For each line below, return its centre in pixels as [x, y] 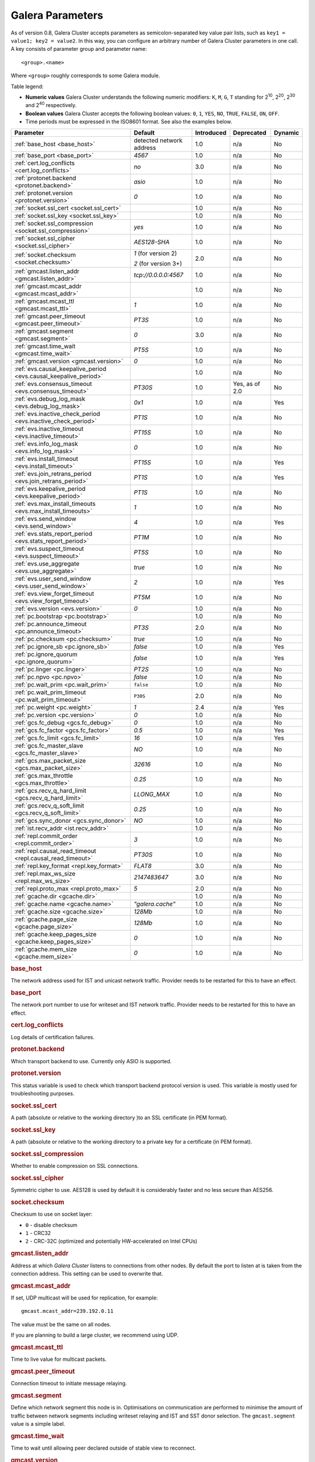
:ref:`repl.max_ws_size [45, 874]
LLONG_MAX [152, 794]
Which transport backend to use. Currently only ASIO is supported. [91, 1061]
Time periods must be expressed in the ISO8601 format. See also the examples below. [129, 122]
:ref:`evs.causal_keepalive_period [60, 369]
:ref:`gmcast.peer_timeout [50, 316]
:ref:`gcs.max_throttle [43, 776]
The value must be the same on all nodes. [61, 1324]
